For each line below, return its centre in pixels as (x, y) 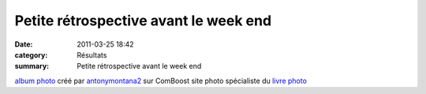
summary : (32, 66)
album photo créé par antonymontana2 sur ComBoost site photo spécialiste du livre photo (161, 81)
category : (31, 55)
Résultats (92, 55)
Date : (24, 44)
